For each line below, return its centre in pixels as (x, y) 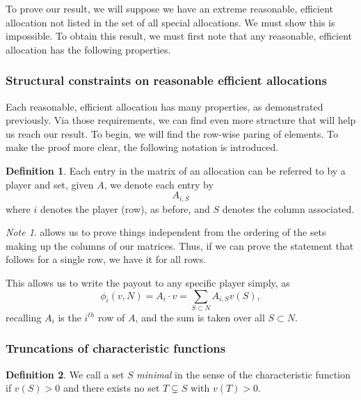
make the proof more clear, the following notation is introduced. (142, 147)
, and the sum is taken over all (200, 317)
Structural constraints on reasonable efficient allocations (166, 80)
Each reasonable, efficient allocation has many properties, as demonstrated (165, 106)
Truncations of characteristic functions (116, 348)
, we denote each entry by (159, 184)
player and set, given (50, 184)
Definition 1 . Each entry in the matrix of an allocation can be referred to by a (176, 170)
